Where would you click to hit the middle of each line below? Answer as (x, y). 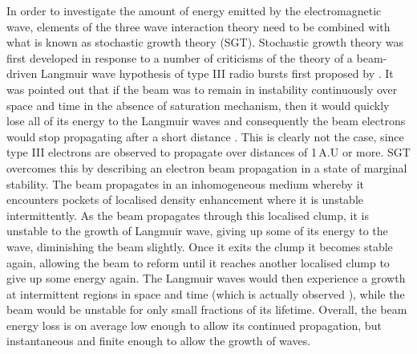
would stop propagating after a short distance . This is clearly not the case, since (205, 136)
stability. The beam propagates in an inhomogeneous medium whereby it (185, 183)
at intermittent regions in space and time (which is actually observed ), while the (206, 293)
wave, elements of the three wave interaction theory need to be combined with (198, 26)
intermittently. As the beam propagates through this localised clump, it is (188, 215)
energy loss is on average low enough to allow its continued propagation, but (194, 325)
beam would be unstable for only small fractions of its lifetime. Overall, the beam (207, 309)
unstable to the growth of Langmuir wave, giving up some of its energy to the (197, 231)
